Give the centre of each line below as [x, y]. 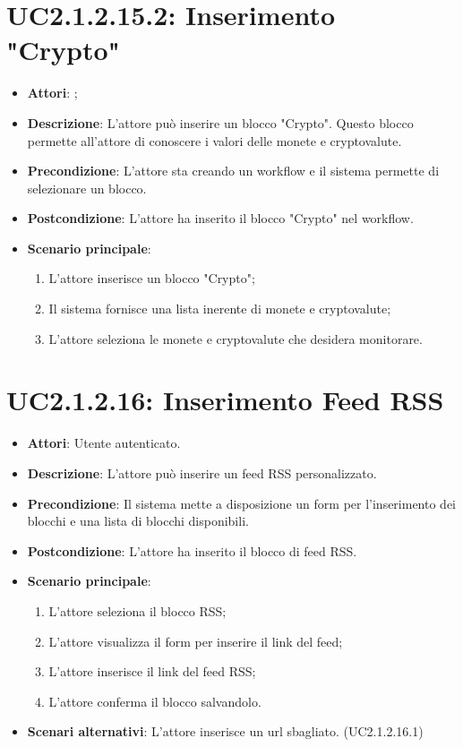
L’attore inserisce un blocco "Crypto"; [152, 278]
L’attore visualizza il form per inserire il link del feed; [196, 641]
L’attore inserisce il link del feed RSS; [152, 671]
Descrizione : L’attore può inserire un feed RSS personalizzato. [202, 472]
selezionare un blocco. [87, 188]
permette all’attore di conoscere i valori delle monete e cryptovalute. [214, 140]
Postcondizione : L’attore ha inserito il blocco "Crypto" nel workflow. [220, 218]
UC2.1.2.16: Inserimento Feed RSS [225, 400]
